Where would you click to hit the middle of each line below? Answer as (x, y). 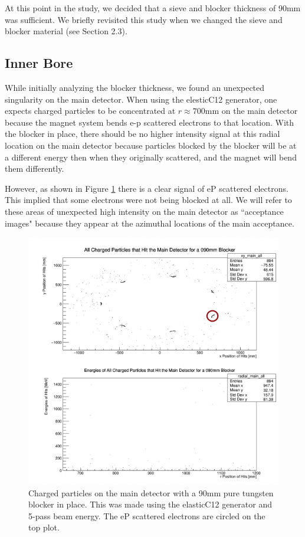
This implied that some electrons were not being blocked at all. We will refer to (148, 200)
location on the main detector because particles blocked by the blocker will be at (151, 145)
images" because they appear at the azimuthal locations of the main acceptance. (150, 223)
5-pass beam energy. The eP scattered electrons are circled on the (147, 515)
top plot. (44, 527)
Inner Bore (39, 63)
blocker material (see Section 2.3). (66, 31)
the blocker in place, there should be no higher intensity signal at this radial (142, 134)
